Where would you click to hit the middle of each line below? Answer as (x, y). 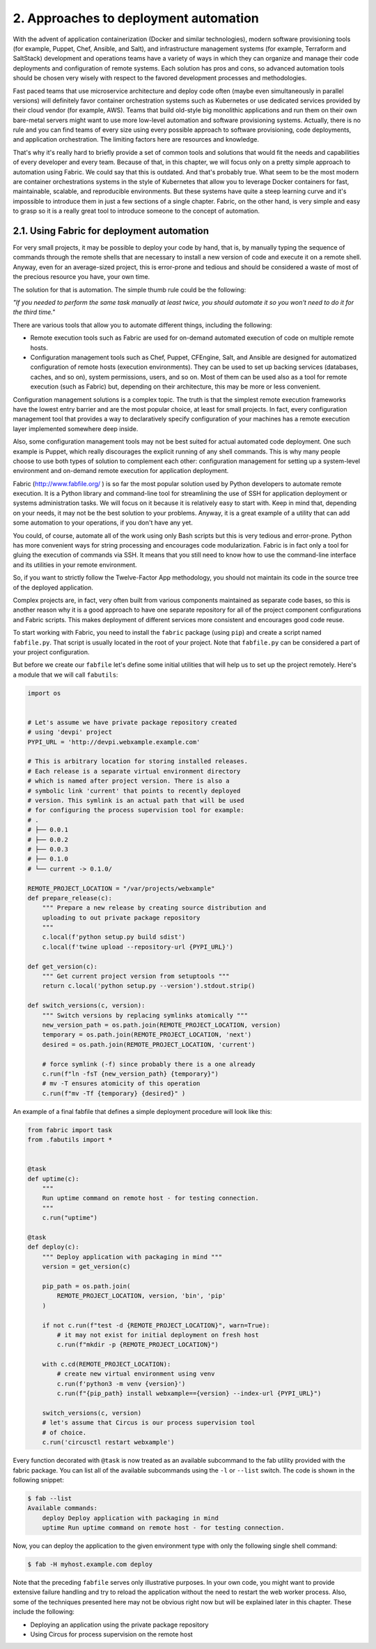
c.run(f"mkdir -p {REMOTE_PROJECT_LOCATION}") (138, 1345)
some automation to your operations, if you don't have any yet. (103, 522)
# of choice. (64, 1432)
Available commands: (62, 1508)
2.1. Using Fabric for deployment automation (111, 231)
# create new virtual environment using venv (136, 1374)
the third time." (34, 312)
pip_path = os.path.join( (86, 1286)
